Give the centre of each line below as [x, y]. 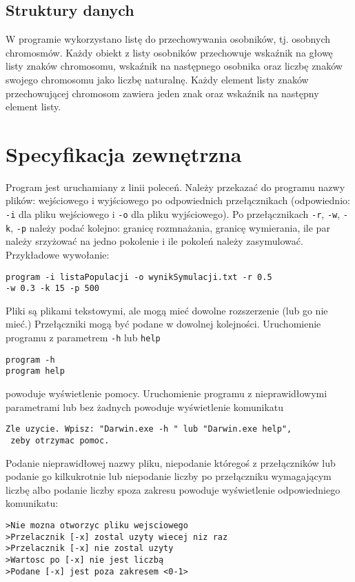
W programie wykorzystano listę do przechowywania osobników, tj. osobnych [168, 39]
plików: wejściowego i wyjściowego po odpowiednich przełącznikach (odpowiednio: [178, 200]
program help [35, 371]
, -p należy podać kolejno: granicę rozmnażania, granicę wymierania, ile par [170, 227]
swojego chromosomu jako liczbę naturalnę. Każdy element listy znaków [157, 79]
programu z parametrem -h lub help [83, 338]
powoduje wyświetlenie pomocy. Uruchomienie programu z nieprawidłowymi [166, 393]
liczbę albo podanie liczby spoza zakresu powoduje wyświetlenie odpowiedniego [173, 489]
